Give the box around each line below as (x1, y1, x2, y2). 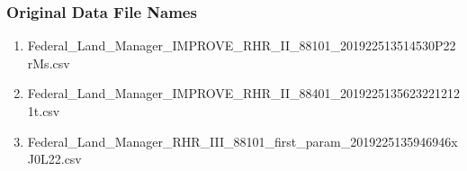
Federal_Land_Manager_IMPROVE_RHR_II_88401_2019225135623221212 (27, 84, 460, 103)
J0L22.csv (27, 149, 82, 168)
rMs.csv (27, 53, 70, 72)
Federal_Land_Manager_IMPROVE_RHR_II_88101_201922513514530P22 (27, 36, 456, 55)
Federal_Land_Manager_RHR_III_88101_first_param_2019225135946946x (27, 131, 458, 150)
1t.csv (27, 102, 60, 120)
